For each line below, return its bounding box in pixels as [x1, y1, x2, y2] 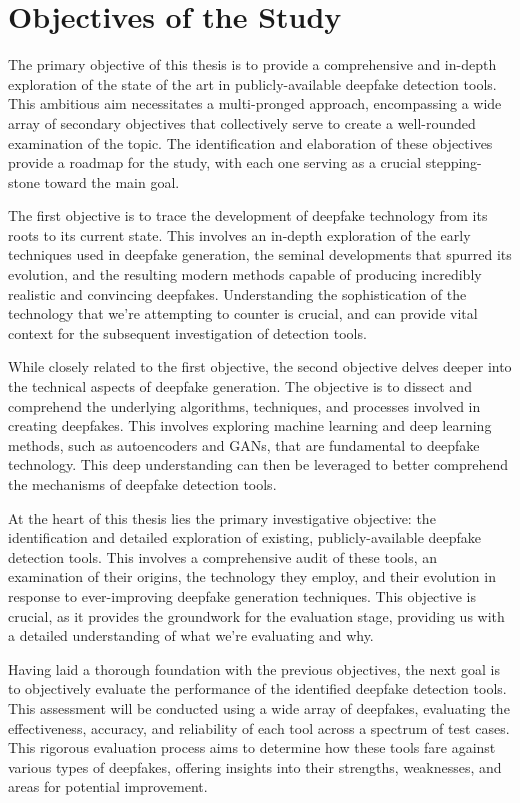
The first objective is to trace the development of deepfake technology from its [8, 205, 488, 226]
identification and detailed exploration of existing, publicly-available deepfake [8, 527, 482, 548]
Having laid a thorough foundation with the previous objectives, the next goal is [8, 658, 500, 679]
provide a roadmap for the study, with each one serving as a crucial [8, 152, 422, 173]
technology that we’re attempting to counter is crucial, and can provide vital [8, 303, 478, 324]
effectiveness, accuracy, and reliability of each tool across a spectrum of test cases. [8, 717, 510, 738]
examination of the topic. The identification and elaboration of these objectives [8, 132, 493, 153]
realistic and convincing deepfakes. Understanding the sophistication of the [8, 283, 467, 304]
